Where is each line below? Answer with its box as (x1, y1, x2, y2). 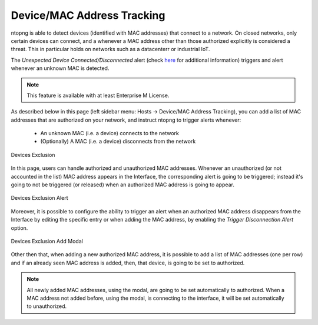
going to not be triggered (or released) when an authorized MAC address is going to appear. (11, 181, 235, 188)
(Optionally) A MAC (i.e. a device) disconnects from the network (40, 138, 196, 145)
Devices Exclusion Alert (11, 195, 68, 202)
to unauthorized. (26, 303, 67, 310)
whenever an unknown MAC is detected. (11, 65, 110, 72)
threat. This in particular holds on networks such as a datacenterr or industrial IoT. (11, 46, 210, 53)
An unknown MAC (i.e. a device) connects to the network (40, 130, 179, 137)
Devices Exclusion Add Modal (11, 237, 84, 244)
